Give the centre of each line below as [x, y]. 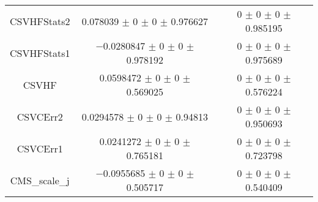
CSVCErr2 [40, 116]
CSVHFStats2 [40, 21]
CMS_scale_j [40, 180]
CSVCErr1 [40, 148]
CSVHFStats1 [40, 53]
